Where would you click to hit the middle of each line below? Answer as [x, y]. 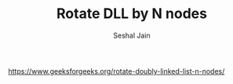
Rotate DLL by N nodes [132, 14]
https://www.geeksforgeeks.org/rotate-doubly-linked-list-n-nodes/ [116, 71]
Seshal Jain [132, 35]
